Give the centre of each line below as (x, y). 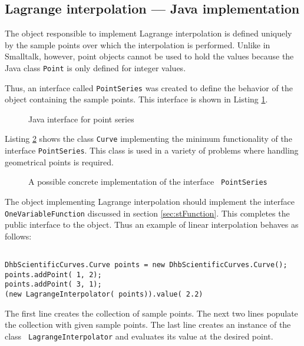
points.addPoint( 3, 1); (53, 285)
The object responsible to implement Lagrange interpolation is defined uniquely (148, 33)
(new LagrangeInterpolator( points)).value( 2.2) (104, 295)
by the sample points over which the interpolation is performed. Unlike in (138, 44)
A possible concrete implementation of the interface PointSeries (148, 182)
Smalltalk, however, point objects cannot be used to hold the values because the (149, 56)
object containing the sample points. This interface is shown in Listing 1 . (136, 99)
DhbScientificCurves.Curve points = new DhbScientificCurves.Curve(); (146, 265)
